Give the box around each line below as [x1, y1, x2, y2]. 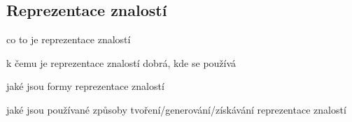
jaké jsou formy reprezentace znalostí [6, 79, 164, 93]
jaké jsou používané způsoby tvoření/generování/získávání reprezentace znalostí [6, 102, 346, 116]
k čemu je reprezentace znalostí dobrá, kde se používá [6, 55, 237, 70]
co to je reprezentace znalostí [6, 32, 131, 47]
